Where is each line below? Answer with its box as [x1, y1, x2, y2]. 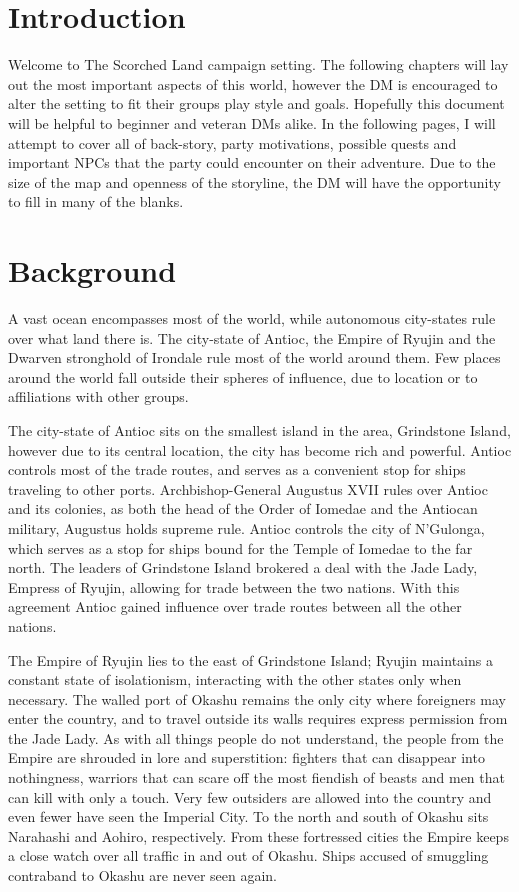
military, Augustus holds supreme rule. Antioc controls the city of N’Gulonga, [8, 517, 485, 538]
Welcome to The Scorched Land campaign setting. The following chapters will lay [8, 54, 509, 75]
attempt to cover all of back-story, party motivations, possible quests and [8, 132, 457, 153]
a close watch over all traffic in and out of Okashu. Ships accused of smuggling [8, 845, 489, 866]
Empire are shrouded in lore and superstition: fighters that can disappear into [8, 747, 485, 768]
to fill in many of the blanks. [8, 191, 184, 212]
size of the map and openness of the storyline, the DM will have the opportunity [8, 171, 501, 192]
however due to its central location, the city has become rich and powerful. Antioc [8, 439, 512, 460]
